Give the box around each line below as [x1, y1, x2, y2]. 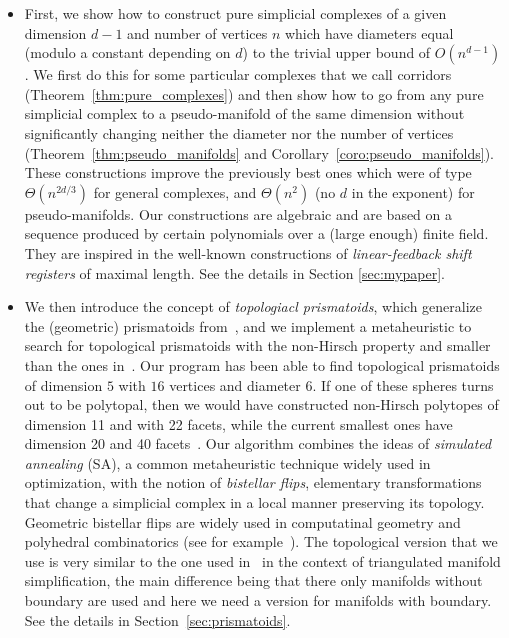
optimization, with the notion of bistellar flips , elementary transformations [24, 472, 482, 493]
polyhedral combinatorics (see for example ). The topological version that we [24, 531, 498, 552]
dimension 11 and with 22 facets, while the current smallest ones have [24, 413, 453, 434]
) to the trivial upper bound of [242, 42, 431, 63]
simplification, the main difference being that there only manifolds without [24, 570, 483, 591]
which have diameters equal [284, 22, 454, 43]
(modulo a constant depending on [24, 42, 231, 63]
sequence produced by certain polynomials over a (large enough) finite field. [24, 223, 489, 244]
